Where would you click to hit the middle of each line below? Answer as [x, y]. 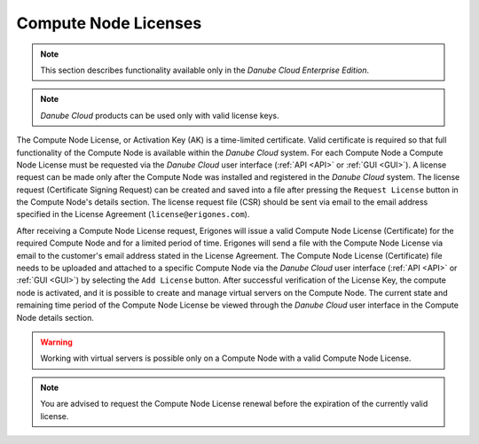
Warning [56, 342]
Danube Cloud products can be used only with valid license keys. [160, 115]
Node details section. [55, 317]
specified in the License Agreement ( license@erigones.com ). [133, 214]
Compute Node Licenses [109, 23]
